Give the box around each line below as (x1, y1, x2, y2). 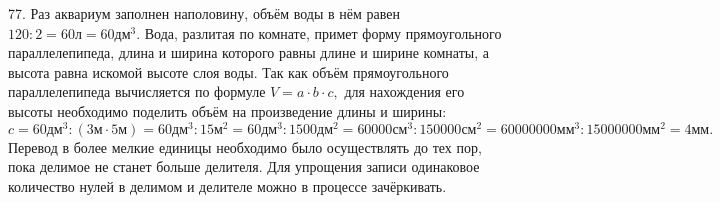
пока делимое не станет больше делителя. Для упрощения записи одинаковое (8, 156, 480, 177)
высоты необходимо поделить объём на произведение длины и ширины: (8, 100, 447, 121)
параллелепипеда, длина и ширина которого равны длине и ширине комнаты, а (8, 42, 489, 63)
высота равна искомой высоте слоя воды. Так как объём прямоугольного (8, 61, 449, 82)
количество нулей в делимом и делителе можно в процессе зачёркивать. (8, 175, 447, 196)
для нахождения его (344, 81, 465, 102)
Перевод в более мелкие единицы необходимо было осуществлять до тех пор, (8, 136, 482, 157)
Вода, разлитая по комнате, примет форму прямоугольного (144, 22, 502, 43)
